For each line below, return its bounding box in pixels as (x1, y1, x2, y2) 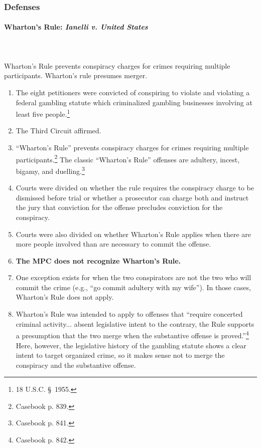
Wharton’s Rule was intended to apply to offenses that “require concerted (16, 309, 243, 319)
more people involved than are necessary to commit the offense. (16, 239, 211, 249)
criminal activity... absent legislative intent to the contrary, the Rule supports (16, 318, 254, 329)
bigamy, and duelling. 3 (16, 164, 85, 176)
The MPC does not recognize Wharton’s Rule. (16, 255, 181, 266)
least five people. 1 (16, 107, 70, 119)
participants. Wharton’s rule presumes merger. (4, 70, 148, 81)
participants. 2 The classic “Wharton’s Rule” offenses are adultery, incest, (16, 152, 240, 164)
